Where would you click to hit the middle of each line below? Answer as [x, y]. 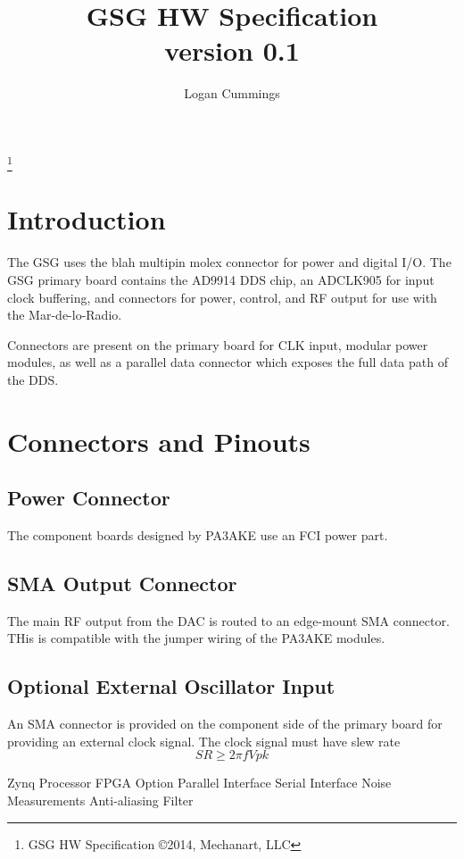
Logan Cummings [232, 93]
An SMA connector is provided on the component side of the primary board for [225, 724]
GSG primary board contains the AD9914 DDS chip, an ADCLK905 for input [221, 279]
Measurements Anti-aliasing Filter [100, 801]
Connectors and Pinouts [159, 441]
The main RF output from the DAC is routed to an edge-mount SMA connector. [228, 620]
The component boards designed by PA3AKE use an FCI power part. [198, 535]
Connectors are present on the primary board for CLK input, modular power [218, 344]
